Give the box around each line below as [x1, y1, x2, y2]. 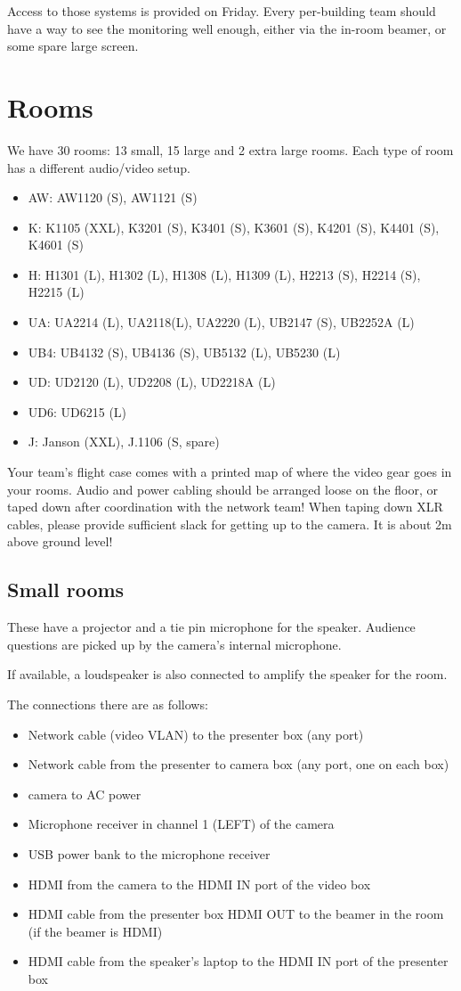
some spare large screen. [7, 37, 139, 55]
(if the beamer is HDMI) [28, 921, 163, 940]
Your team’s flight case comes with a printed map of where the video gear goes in [7, 463, 452, 481]
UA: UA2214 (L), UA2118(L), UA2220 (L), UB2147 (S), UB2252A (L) [28, 313, 415, 332]
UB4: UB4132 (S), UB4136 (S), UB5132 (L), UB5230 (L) [28, 342, 341, 361]
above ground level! [7, 532, 113, 551]
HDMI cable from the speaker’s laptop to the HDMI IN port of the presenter [28, 952, 449, 971]
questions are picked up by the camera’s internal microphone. [7, 635, 342, 653]
